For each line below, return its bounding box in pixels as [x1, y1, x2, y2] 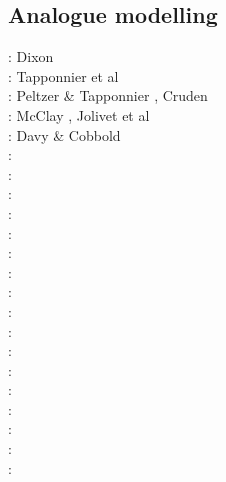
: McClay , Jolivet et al [8, 104, 150, 125]
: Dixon [8, 46, 54, 67]
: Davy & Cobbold [8, 124, 121, 145]
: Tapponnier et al [8, 65, 119, 86]
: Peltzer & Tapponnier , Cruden [8, 85, 208, 106]
